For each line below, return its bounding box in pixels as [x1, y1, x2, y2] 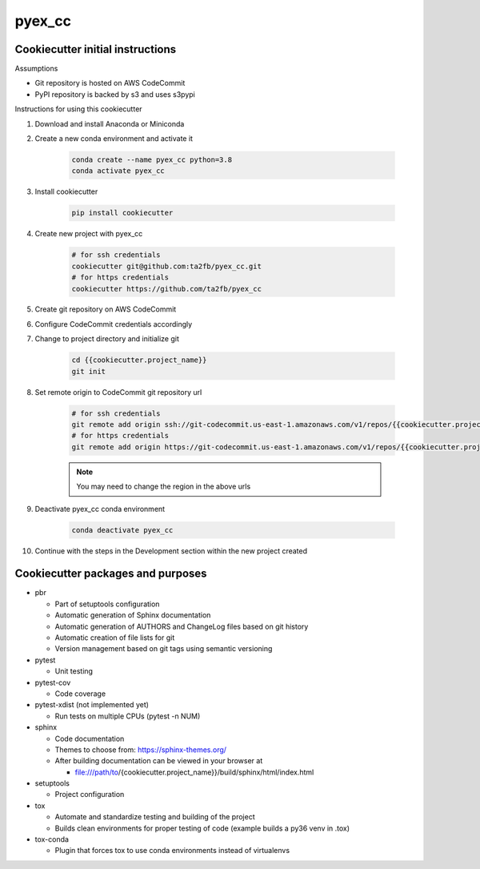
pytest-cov [34, 678, 71, 687]
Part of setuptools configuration [54, 599, 160, 609]
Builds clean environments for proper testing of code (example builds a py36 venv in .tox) [54, 823, 350, 833]
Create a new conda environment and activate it [34, 134, 194, 143]
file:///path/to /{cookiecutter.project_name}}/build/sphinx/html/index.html [74, 767, 314, 777]
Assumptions [14, 64, 58, 74]
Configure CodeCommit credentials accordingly [34, 319, 193, 328]
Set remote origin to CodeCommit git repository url [34, 387, 202, 396]
